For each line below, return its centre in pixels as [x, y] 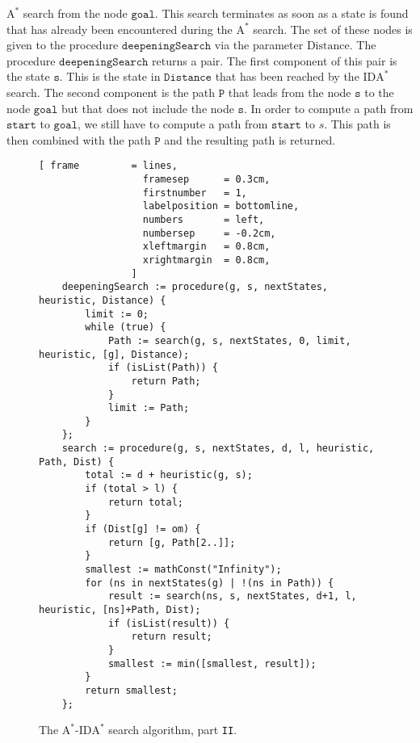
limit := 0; [117, 314]
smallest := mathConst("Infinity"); [183, 570]
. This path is [357, 124]
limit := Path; [149, 408]
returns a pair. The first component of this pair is [275, 60]
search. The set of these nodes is [333, 29]
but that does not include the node [147, 108]
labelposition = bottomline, [221, 206]
